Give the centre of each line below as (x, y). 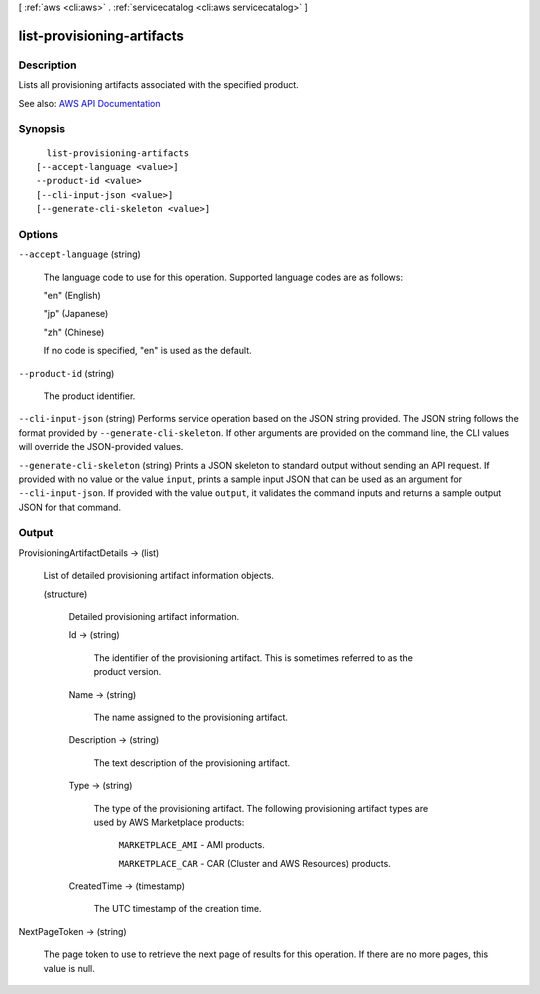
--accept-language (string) (80, 254)
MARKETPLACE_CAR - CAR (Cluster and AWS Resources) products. (255, 863)
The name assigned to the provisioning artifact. (191, 717)
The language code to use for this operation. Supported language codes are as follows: (223, 277)
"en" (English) (72, 295)
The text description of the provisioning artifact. (192, 762)
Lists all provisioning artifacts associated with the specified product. (158, 85)
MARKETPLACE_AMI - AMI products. (191, 845)
